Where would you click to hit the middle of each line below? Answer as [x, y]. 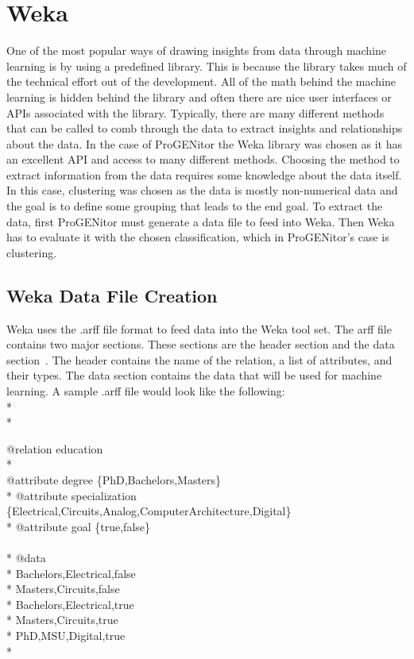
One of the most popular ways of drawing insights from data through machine [197, 50]
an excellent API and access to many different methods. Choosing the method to [203, 159]
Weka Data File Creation [112, 295]
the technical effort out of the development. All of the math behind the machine [201, 81]
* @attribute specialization [72, 495]
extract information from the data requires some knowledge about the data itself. [204, 174]
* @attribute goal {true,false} [79, 526]
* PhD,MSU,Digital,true [66, 635]
